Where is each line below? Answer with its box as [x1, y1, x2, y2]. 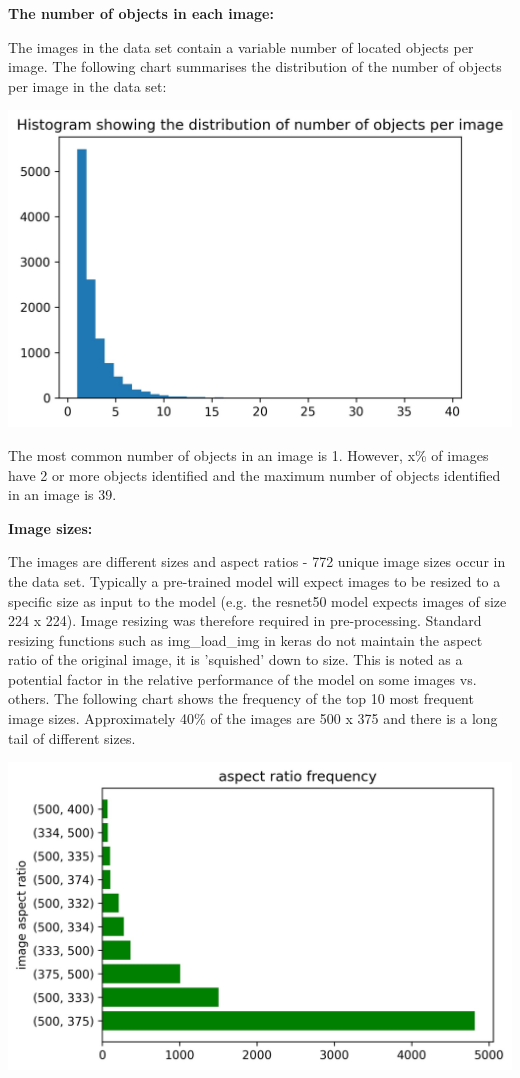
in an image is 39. [8, 484, 117, 505]
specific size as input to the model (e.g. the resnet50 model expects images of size [8, 590, 507, 611]
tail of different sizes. [8, 727, 136, 748]
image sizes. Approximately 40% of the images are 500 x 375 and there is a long [8, 708, 498, 729]
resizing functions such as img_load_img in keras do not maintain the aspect [8, 629, 483, 650]
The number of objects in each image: [8, 3, 274, 23]
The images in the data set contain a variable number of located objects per [8, 36, 474, 57]
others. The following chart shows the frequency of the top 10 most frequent [8, 688, 474, 709]
